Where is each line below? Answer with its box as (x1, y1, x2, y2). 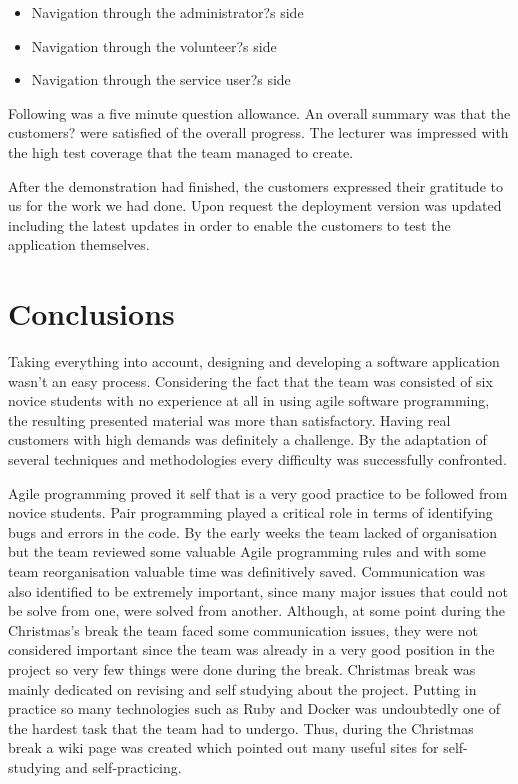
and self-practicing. (65, 756, 182, 777)
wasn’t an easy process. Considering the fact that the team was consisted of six (8, 370, 493, 391)
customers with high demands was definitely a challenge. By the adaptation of (8, 429, 487, 450)
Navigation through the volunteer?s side (31, 35, 277, 56)
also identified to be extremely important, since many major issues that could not (8, 580, 508, 601)
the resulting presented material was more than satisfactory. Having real (8, 409, 451, 430)
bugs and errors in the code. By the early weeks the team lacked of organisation (8, 521, 498, 542)
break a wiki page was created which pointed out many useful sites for (8, 737, 439, 758)
